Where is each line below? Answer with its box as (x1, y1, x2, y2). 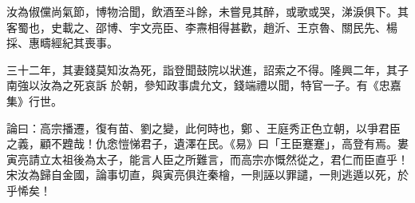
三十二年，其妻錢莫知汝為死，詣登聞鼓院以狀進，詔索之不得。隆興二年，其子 (6, 61, 409, 78)
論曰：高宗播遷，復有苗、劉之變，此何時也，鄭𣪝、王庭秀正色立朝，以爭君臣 (6, 119, 401, 136)
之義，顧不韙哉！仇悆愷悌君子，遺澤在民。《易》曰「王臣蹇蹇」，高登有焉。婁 (6, 135, 409, 152)
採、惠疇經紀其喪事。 (6, 34, 118, 51)
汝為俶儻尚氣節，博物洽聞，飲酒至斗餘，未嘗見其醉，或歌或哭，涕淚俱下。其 (6, 3, 409, 19)
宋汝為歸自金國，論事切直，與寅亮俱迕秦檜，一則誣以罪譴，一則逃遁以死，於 (6, 166, 409, 183)
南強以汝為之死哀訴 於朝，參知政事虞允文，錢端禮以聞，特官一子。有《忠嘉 (6, 77, 401, 94)
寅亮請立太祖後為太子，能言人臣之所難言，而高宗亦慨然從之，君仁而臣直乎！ (6, 150, 409, 167)
